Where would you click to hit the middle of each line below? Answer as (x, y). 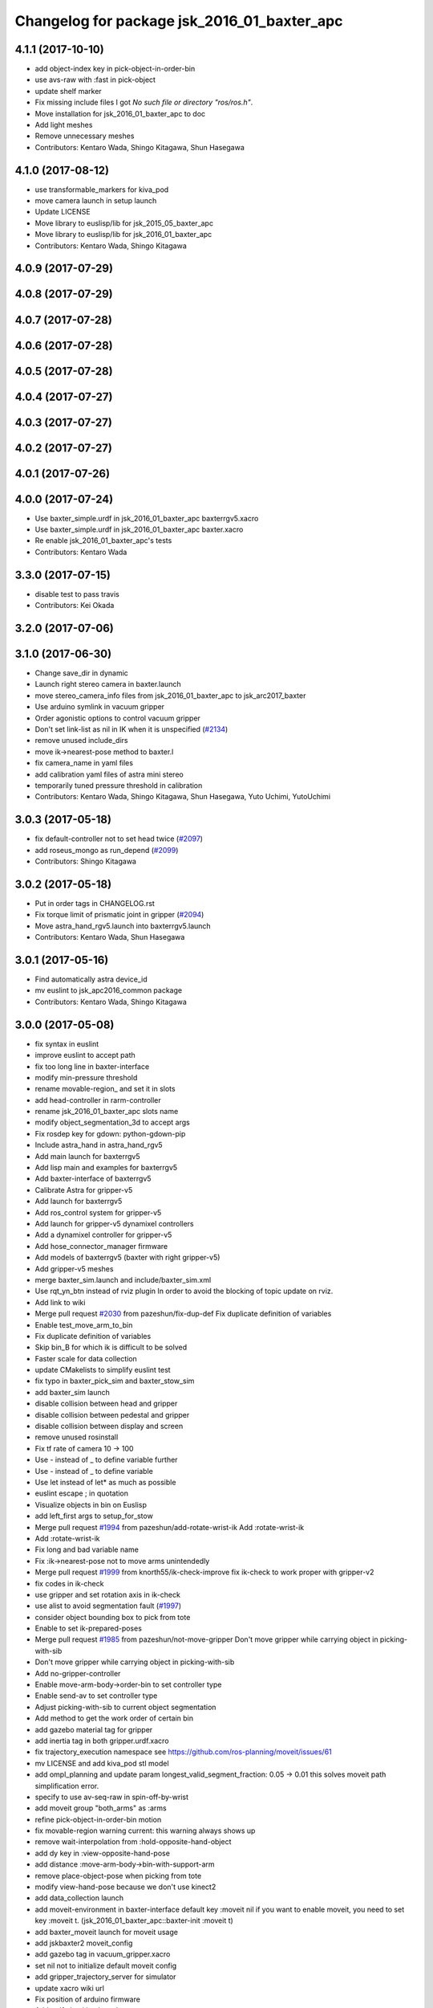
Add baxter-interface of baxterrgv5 (93, 1179)
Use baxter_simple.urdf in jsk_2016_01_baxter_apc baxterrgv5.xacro (147, 518)
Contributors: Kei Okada (75, 606)
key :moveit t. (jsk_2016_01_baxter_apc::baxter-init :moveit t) (134, 1920)
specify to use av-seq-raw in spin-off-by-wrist (111, 1797)
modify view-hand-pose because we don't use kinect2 (125, 1887)
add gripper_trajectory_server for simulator (105, 1977)
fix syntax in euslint (67, 1043)
